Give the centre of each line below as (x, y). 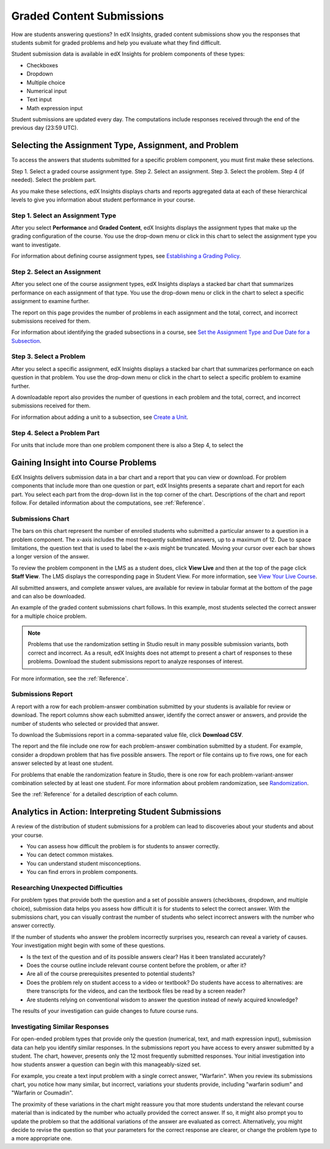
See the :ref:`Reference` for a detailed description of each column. (95, 794)
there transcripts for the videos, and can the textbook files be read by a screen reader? (136, 991)
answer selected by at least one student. (62, 763)
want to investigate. (36, 244)
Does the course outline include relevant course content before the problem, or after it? (137, 965)
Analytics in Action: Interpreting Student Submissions (116, 812)
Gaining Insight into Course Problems (84, 462)
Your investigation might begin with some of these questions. (88, 946)
